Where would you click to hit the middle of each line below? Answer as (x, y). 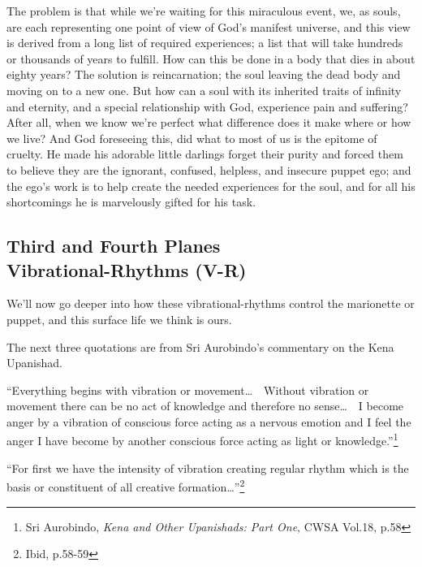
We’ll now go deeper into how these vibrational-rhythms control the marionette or (211, 303)
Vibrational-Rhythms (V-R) (127, 269)
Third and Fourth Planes (114, 246)
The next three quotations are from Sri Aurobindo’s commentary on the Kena (200, 346)
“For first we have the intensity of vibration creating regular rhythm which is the (208, 467)
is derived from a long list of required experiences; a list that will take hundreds (205, 43)
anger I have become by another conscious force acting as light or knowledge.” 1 (202, 439)
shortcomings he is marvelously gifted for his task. (131, 202)
